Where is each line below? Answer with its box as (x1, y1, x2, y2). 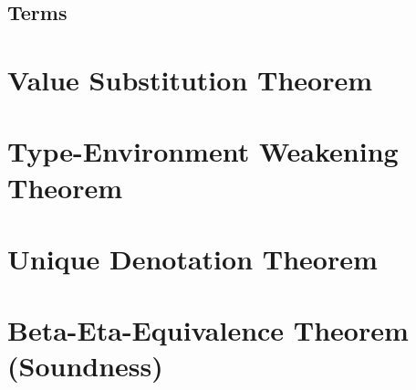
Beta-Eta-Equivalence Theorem (7, 311, 409, 349)
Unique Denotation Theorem (7, 239, 378, 277)
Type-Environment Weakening (7, 132, 399, 170)
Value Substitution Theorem (7, 60, 373, 98)
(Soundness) (7, 347, 163, 385)
